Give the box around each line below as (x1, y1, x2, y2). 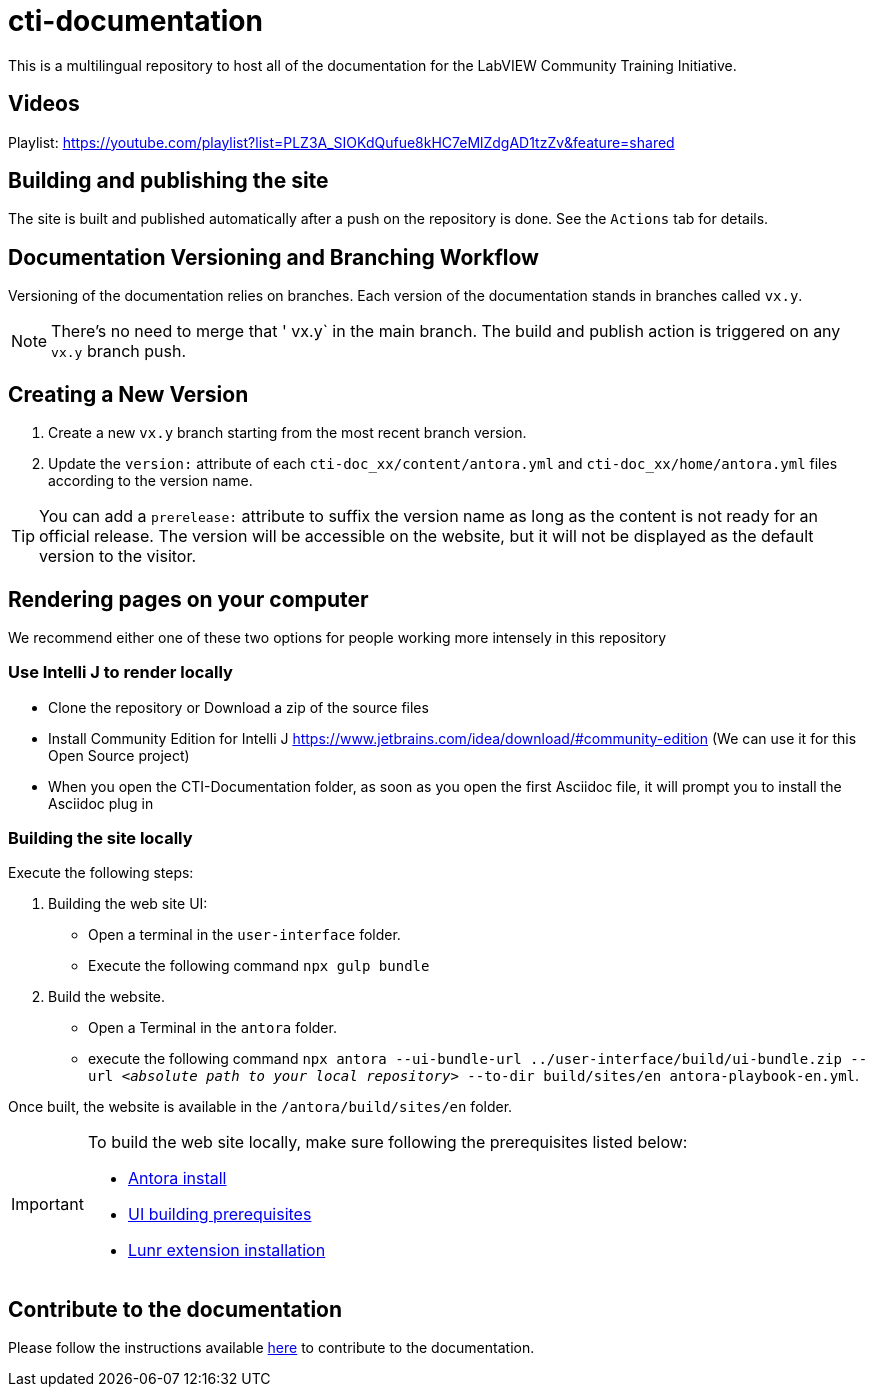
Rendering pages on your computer (8, 586, 369, 612)
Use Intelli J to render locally (8, 662, 233, 683)
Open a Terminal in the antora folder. (88, 1019, 337, 1037)
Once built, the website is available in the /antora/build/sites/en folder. (8, 1098, 513, 1116)
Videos (8, 91, 80, 117)
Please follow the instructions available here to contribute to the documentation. (8, 1339, 535, 1357)
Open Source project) (48, 746, 190, 764)
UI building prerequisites (127, 1204, 312, 1225)
